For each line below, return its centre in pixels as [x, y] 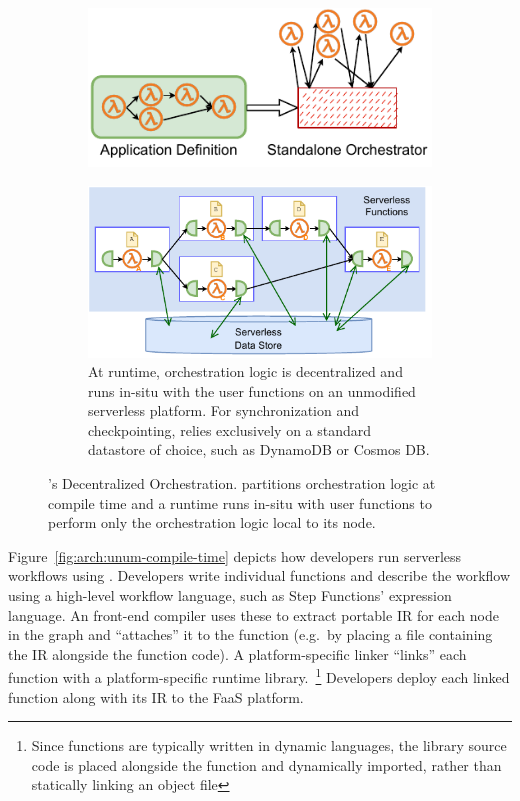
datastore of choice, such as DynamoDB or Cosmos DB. [259, 449]
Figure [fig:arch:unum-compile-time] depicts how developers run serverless [235, 555]
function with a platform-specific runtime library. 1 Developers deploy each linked [259, 676]
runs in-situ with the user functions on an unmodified [252, 390]
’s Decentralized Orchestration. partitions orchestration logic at [242, 483]
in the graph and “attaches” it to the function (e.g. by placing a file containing [250, 634]
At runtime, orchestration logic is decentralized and [245, 371]
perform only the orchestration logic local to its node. [212, 522]
